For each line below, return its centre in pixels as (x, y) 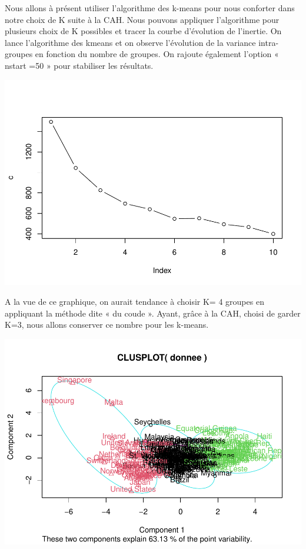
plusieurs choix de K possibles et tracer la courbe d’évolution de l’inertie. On (143, 31)
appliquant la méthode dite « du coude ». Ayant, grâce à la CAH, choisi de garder (153, 313)
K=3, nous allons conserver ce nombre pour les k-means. (107, 325)
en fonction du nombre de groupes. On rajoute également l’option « (157, 54)
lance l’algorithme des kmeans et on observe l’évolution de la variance (130, 42)
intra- (269, 42)
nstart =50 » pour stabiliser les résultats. (79, 65)
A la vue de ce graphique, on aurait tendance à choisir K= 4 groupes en (134, 302)
